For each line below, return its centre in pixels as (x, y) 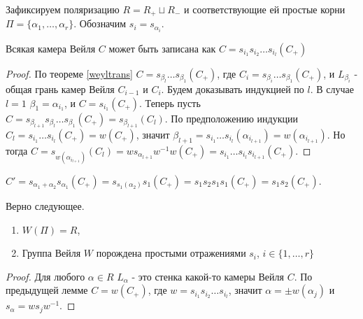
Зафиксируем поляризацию (63, 9)
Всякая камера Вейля (51, 48)
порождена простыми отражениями (171, 253)
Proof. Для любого (45, 276)
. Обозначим (100, 23)
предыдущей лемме (47, 290)
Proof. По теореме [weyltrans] (69, 73)
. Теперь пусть (170, 102)
